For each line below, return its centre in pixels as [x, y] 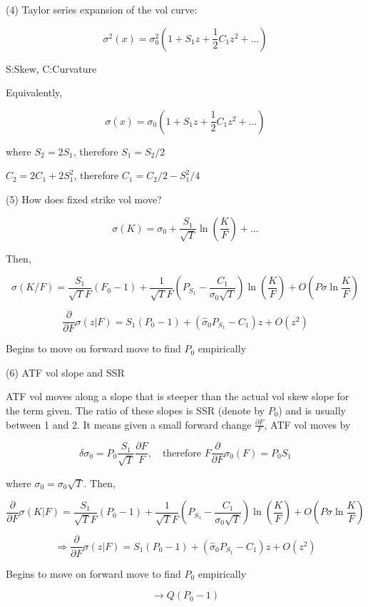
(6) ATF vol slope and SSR [65, 372]
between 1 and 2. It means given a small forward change [129, 424]
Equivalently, [34, 92]
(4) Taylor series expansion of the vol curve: [102, 9]
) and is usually [312, 410]
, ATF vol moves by [307, 424]
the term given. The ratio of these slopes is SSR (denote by [135, 410]
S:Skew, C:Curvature [51, 68]
